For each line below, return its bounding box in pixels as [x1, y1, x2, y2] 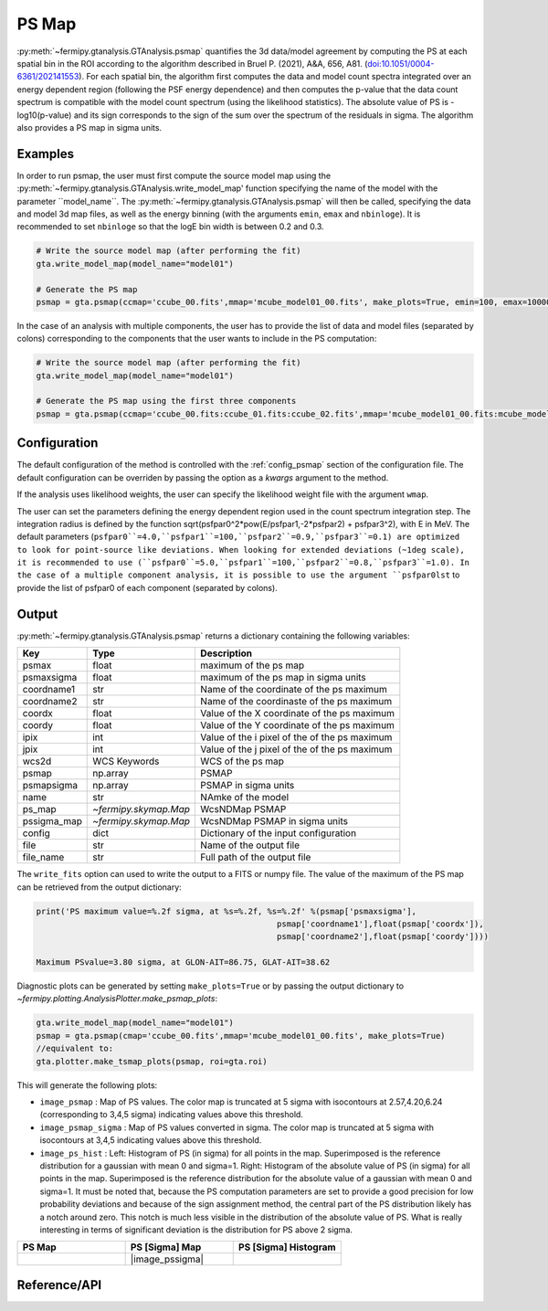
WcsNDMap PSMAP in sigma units [200, 815, 349, 828]
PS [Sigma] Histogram [237, 1241, 337, 1253]
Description [200, 647, 253, 660]
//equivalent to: [36, 1043, 114, 1054]
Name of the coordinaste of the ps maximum [200, 695, 393, 708]
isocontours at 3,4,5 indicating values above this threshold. [39, 1135, 262, 1146]
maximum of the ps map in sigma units [200, 671, 367, 684]
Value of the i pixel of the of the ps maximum [200, 731, 393, 744]
